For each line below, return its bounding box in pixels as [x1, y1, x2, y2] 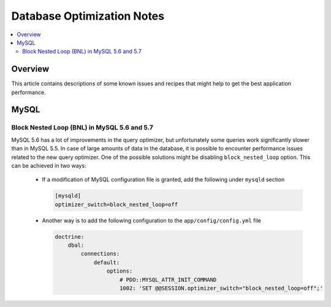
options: [106, 268, 133, 274]
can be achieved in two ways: [11, 161, 86, 169]
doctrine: [55, 233, 85, 240]
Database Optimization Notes [11, 9, 165, 23]
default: [93, 258, 120, 266]
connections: [80, 251, 120, 257]
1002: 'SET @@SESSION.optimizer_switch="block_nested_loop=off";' [120, 285, 324, 292]
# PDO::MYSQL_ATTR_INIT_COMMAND [120, 276, 217, 283]
